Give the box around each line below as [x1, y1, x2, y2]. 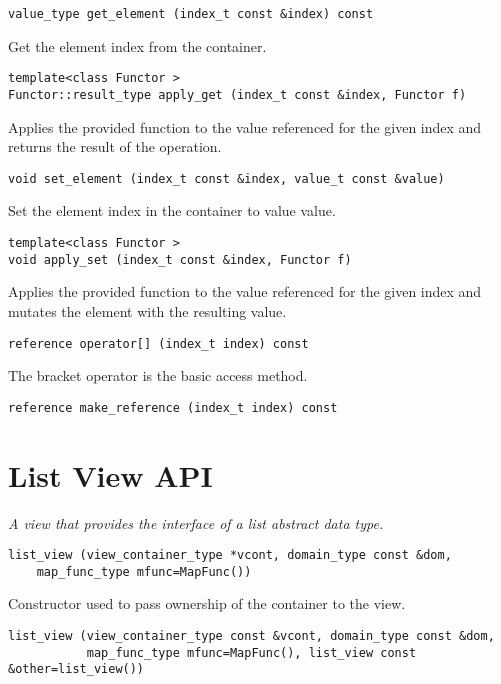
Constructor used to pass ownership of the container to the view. [8, 593, 406, 614]
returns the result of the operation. [8, 136, 222, 157]
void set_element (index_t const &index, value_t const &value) [8, 171, 445, 186]
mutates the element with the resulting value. [8, 300, 287, 321]
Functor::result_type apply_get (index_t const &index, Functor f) [8, 87, 467, 102]
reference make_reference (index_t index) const [8, 400, 338, 415]
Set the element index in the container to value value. [8, 200, 336, 221]
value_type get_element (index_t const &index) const [8, 7, 374, 21]
